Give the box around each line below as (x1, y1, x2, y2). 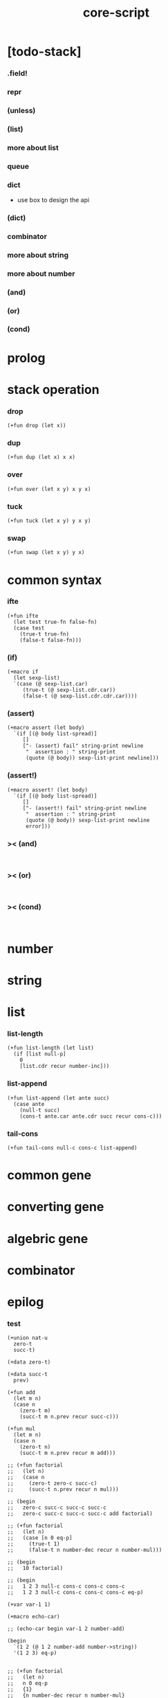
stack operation (7, 382, 100, 397)
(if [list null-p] (13, 1051, 67, 1057)
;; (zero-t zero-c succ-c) (7, 1480, 97, 1487)
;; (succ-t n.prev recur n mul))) (7, 1486, 119, 1493)
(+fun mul (7, 1425, 36, 1433)
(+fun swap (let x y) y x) (7, 549, 85, 556)
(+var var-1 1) (7, 1601, 51, 1608)
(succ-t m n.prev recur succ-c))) (19, 1413, 119, 1420)
